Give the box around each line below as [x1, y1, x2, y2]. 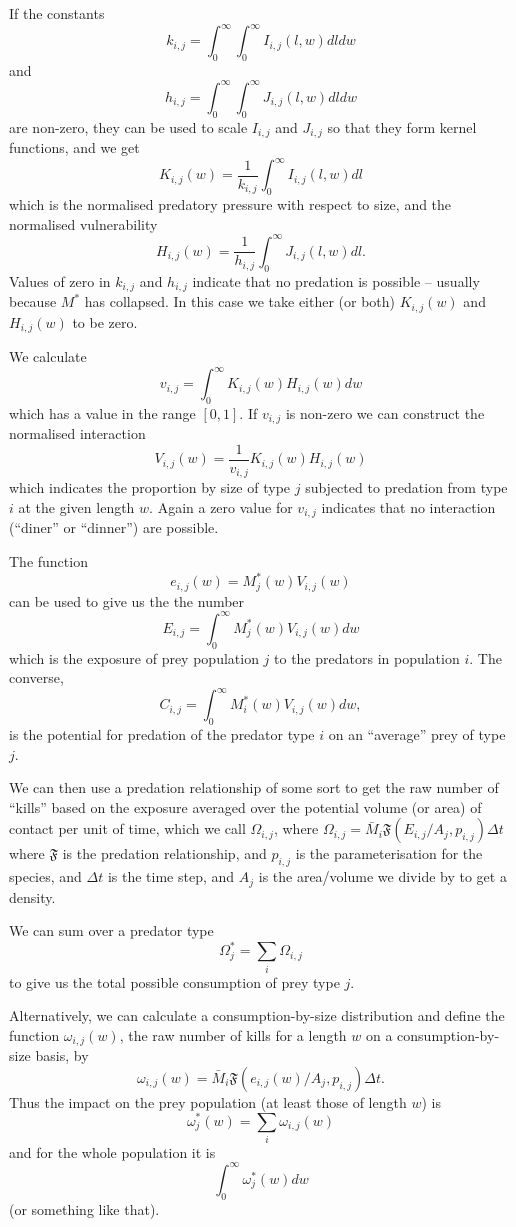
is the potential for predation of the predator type [9, 723, 315, 744]
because [9, 291, 57, 312]
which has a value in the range [9, 402, 196, 423]
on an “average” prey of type [328, 723, 506, 744]
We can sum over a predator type [9, 920, 214, 941]
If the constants [9, 3, 105, 23]
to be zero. [72, 311, 138, 332]
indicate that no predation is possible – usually [192, 270, 480, 291]
